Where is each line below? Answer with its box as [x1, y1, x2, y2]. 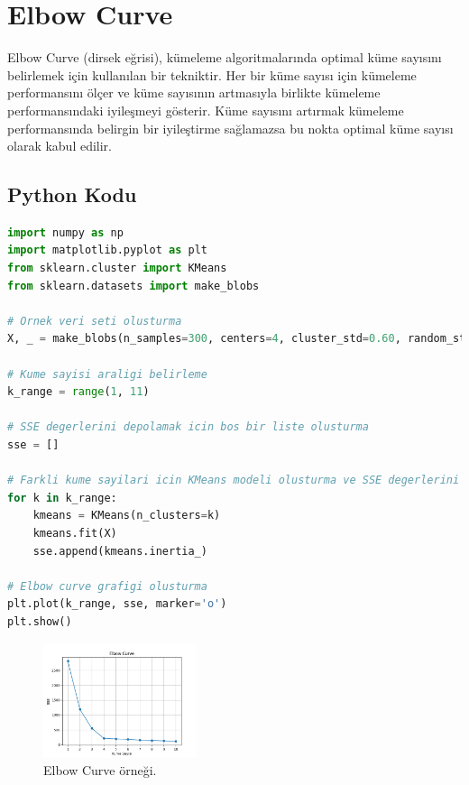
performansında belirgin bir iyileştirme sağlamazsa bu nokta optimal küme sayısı [7, 118, 454, 137]
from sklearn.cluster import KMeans [7, 262, 227, 275]
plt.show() [7, 614, 72, 628]
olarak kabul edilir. [7, 136, 113, 155]
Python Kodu [7, 180, 137, 208]
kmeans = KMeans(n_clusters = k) [32, 509, 221, 522]
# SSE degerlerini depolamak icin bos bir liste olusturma [7, 420, 369, 434]
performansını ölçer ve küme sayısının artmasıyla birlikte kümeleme [7, 83, 381, 102]
